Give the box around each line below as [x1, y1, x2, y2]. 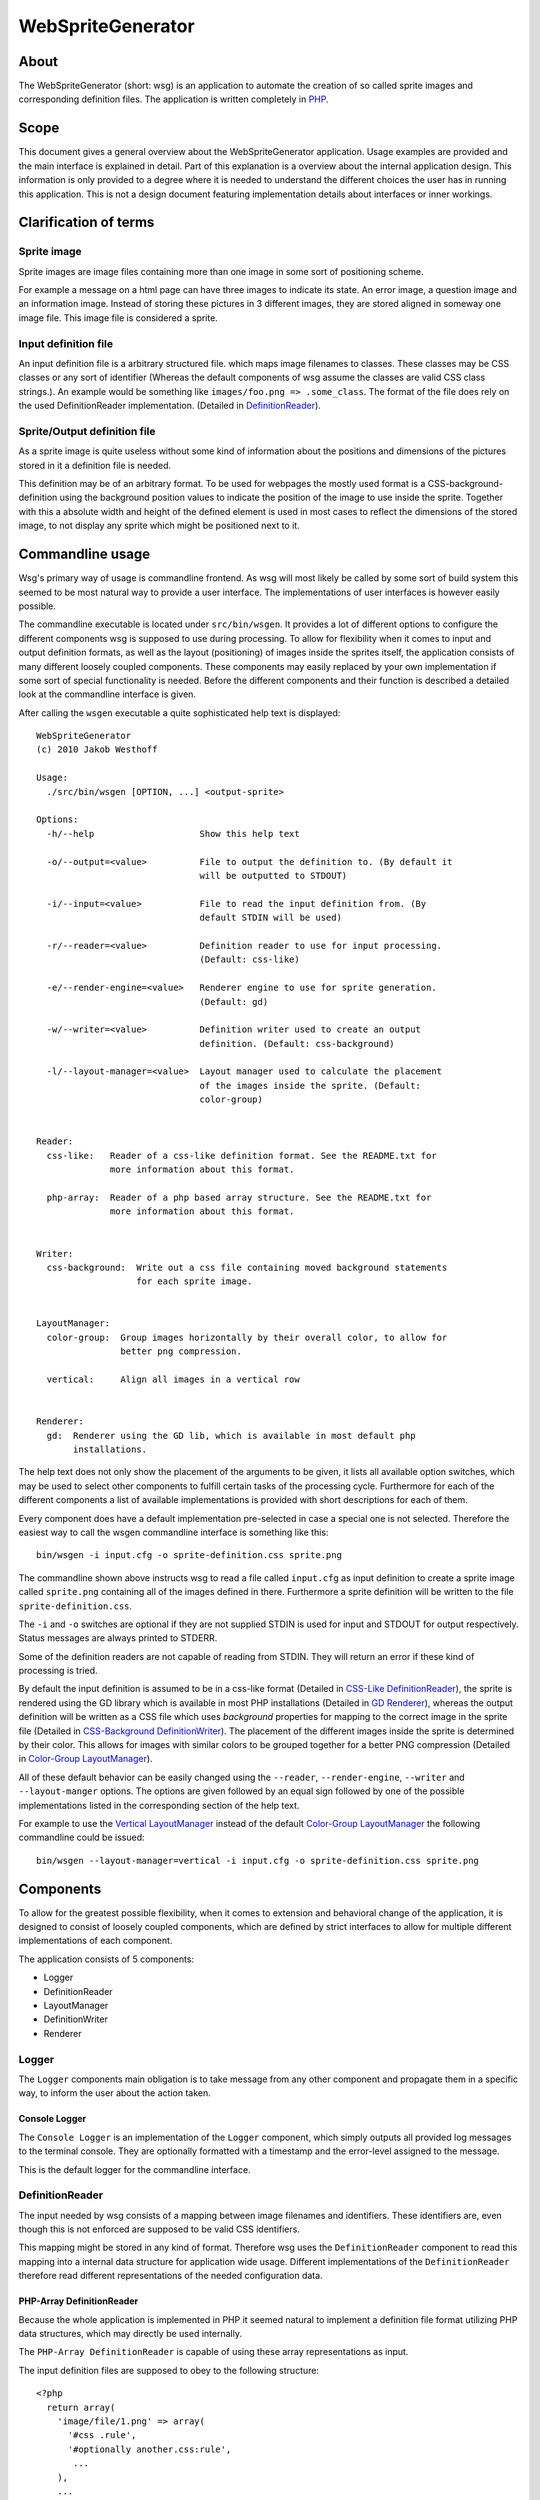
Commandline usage [18, 546, 150, 563]
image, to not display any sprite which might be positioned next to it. [18, 520, 300, 532]
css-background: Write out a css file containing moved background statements [46, 1261, 448, 1273]
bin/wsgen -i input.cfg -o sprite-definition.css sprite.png [36, 1550, 342, 1561]
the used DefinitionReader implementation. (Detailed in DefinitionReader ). [18, 400, 322, 412]
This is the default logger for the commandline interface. [18, 2163, 251, 2175]
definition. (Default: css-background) [199, 1038, 395, 1049]
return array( [46, 2401, 116, 2413]
